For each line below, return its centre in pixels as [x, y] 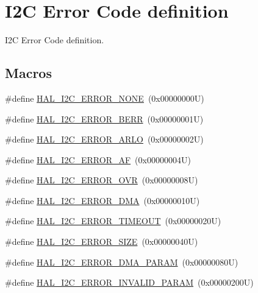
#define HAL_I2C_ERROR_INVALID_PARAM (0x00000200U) [129, 282]
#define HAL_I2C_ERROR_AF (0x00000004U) [98, 159]
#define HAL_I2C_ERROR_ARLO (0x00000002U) [104, 139]
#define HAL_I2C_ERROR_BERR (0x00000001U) [104, 118]
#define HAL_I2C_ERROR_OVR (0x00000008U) [102, 180]
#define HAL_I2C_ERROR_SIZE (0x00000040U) [102, 242]
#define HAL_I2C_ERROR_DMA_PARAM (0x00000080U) [122, 262]
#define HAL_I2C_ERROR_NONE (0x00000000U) [105, 98]
